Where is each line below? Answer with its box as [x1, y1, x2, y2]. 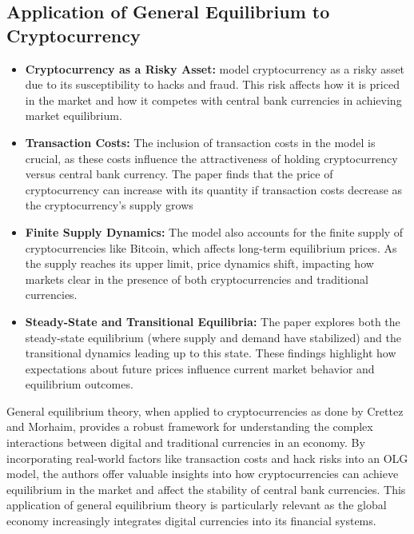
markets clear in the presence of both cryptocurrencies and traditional [25, 270, 368, 287]
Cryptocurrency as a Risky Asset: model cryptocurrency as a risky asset [25, 60, 405, 77]
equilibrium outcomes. [25, 376, 133, 393]
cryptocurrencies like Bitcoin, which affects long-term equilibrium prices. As [25, 239, 397, 256]
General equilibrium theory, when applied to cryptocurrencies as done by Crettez [6, 402, 404, 419]
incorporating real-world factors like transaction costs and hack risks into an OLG [6, 449, 408, 466]
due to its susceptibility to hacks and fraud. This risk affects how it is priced [25, 76, 400, 93]
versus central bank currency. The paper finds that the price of [25, 165, 333, 182]
